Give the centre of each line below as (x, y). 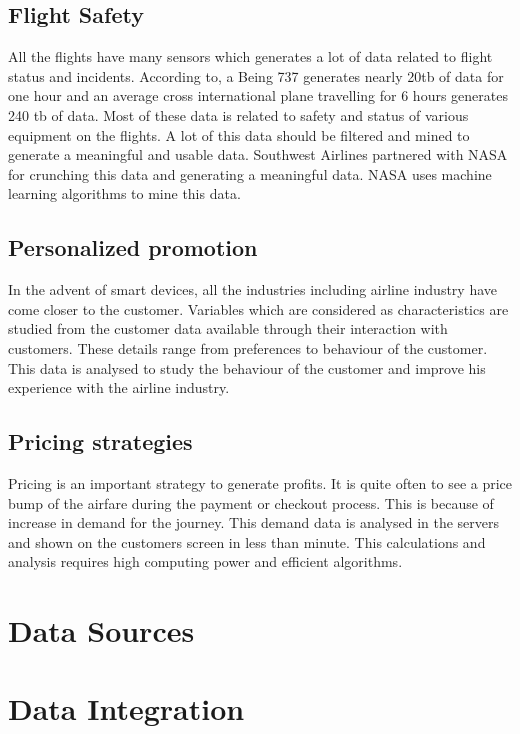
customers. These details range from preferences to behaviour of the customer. (248, 347)
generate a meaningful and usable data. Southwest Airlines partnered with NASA (258, 154)
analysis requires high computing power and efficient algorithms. (205, 561)
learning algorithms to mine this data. (124, 193)
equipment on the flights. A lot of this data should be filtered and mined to (239, 134)
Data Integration (126, 708)
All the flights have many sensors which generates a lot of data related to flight (250, 56)
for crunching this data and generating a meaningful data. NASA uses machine (250, 173)
